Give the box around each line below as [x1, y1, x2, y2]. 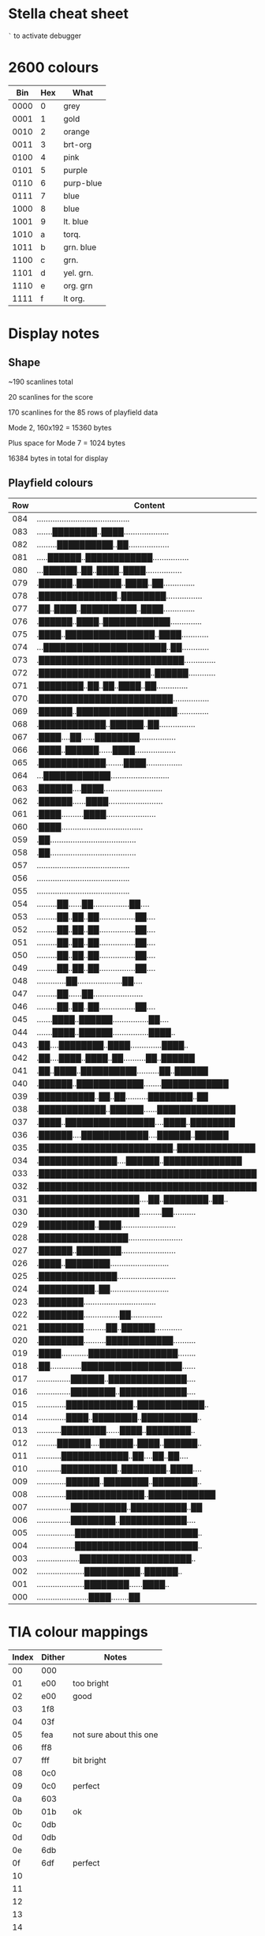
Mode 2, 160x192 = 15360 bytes [8, 423, 112, 432]
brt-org [62, 139, 92, 150]
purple [62, 164, 88, 175]
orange [62, 126, 91, 137]
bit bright [72, 1754, 106, 1765]
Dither [41, 1652, 65, 1663]
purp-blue [62, 177, 103, 188]
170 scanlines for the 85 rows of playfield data [8, 408, 159, 417]
